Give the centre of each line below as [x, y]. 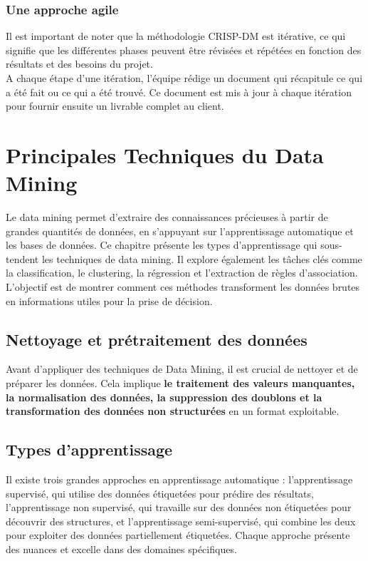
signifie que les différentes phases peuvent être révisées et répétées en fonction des [184, 50]
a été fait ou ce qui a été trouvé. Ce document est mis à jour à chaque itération [179, 92]
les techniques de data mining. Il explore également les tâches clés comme [202, 258]
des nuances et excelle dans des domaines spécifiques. [121, 549]
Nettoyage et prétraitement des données [157, 339]
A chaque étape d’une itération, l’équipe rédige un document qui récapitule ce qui [184, 78]
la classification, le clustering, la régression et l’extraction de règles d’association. [182, 273]
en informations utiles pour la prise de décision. [109, 300]
